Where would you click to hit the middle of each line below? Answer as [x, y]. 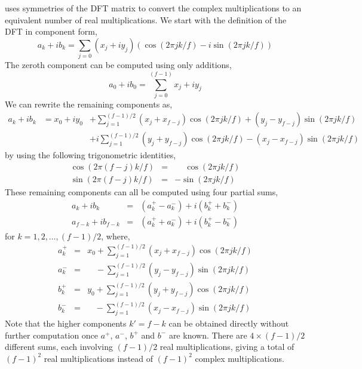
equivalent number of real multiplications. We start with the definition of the [146, 19]
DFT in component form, [51, 31]
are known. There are [208, 335]
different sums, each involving [59, 347]
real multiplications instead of [99, 358]
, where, [116, 236]
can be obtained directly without [229, 323]
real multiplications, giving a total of [227, 347]
